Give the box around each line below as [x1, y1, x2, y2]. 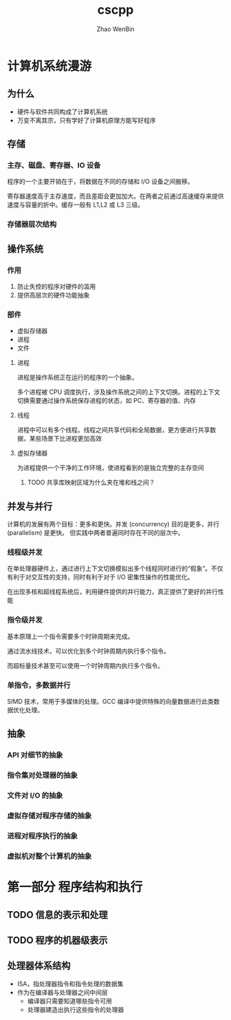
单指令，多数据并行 [7, 680, 71, 690]
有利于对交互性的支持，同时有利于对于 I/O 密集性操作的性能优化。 [7, 573, 194, 581]
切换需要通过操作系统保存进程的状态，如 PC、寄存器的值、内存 [16, 397, 196, 405]
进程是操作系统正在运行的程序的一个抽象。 [16, 373, 138, 382]
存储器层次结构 [7, 220, 57, 229]
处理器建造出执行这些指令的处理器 [27, 1005, 124, 1014]
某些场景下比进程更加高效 [29, 435, 102, 443]
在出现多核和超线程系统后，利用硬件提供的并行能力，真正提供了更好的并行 [7, 587, 218, 596]
